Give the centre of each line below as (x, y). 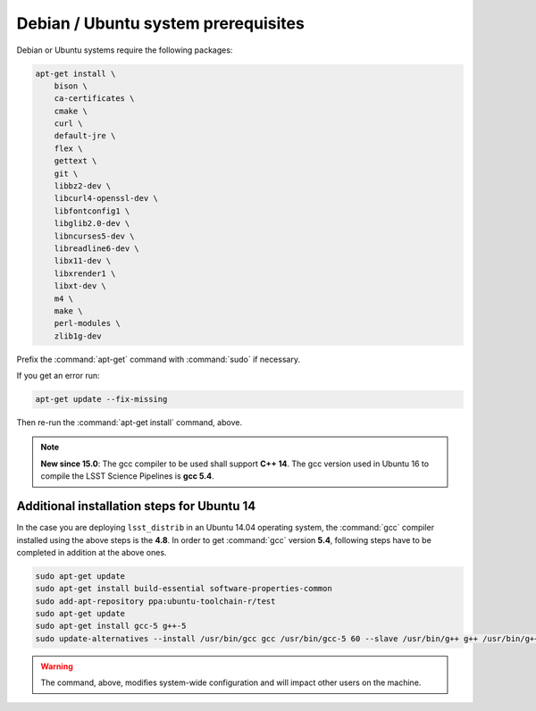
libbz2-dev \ (83, 186)
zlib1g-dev (78, 336)
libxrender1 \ (85, 273)
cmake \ (71, 111)
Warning (57, 666)
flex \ (68, 148)
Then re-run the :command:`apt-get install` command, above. (130, 422)
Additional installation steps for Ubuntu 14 (136, 506)
